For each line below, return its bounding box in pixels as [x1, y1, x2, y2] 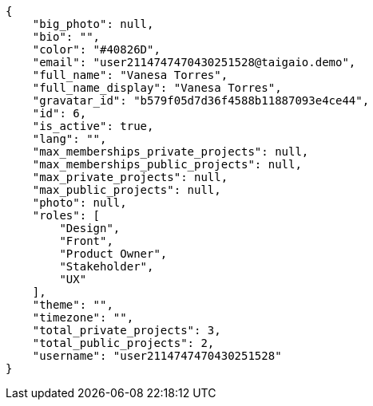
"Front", [59, 235, 113, 247]
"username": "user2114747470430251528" [32, 349, 282, 362]
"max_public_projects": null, [32, 183, 221, 196]
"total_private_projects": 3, [32, 324, 221, 337]
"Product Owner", [59, 247, 168, 260]
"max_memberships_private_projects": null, [32, 145, 309, 158]
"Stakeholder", [59, 260, 154, 273]
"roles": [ [32, 209, 101, 222]
